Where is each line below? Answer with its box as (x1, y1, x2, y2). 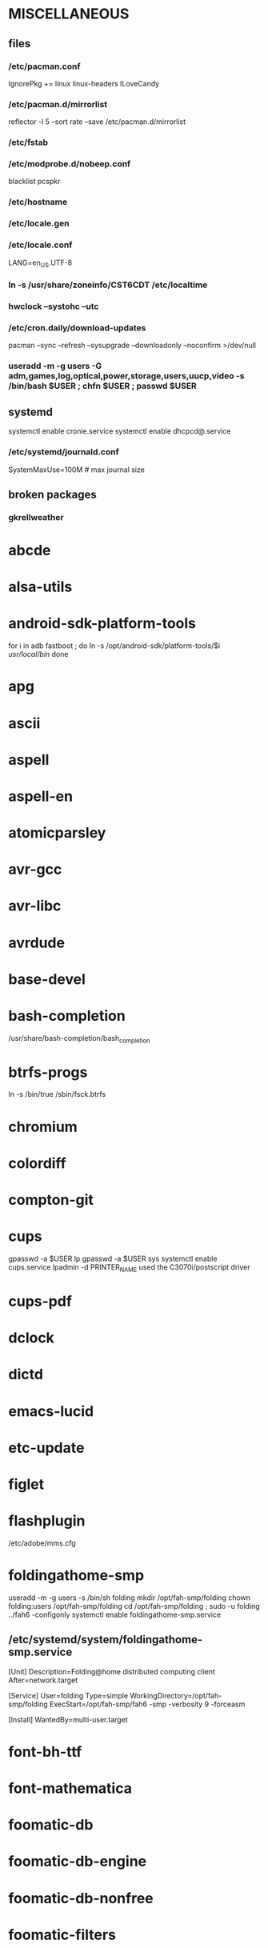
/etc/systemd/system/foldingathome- (8, 1633, 202, 1646)
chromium (8, 1118, 78, 1136)
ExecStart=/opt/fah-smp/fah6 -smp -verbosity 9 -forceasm (49, 1699, 246, 1709)
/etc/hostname (8, 197, 68, 208)
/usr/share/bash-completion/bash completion (8, 1033, 150, 1045)
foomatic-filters (8, 1926, 116, 1944)
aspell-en (8, 787, 74, 805)
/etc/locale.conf (8, 239, 73, 250)
